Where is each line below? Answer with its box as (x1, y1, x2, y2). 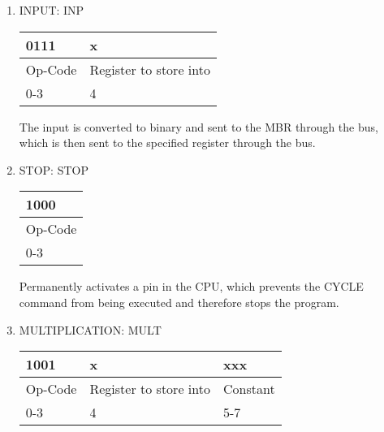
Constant (222, 379, 275, 399)
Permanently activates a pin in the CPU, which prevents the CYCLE (19, 278, 364, 295)
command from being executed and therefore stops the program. (19, 293, 339, 310)
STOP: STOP (19, 161, 88, 178)
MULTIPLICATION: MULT (19, 321, 162, 338)
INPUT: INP (19, 2, 84, 18)
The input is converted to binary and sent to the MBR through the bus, (19, 118, 378, 135)
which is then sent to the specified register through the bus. (19, 134, 316, 151)
